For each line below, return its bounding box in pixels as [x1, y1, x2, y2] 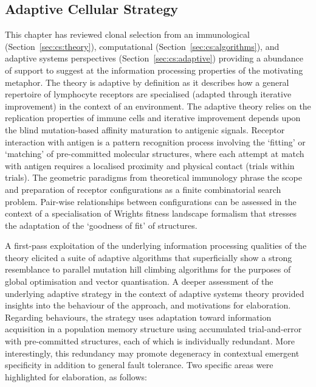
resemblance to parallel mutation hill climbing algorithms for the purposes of [5, 263, 291, 276]
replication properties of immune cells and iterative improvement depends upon [5, 111, 301, 124]
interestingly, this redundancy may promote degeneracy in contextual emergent [5, 346, 300, 359]
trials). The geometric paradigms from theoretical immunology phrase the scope [5, 171, 302, 184]
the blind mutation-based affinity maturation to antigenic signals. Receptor [5, 123, 285, 136]
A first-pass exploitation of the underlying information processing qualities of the [5, 239, 307, 252]
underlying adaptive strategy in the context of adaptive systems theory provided [5, 287, 304, 299]
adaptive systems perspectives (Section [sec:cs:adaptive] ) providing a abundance [5, 52, 304, 64]
